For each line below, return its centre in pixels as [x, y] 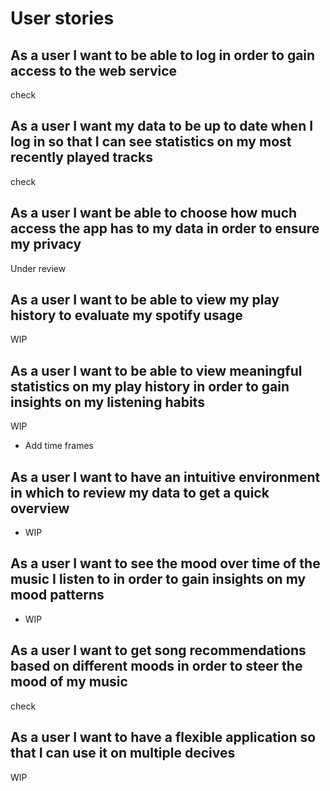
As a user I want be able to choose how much [154, 213]
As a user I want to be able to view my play [145, 300]
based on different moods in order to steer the [156, 666]
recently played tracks [81, 157]
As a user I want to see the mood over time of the [165, 563]
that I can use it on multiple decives [123, 753]
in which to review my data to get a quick [140, 492]
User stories [62, 18]
